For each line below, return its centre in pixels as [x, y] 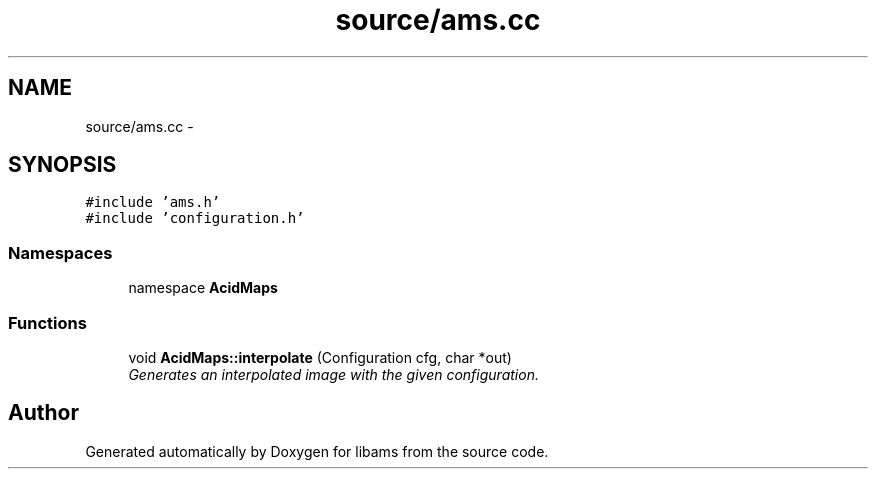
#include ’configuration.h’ [195, 218]
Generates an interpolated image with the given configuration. [333, 374]
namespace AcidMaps [203, 288]
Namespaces [60, 252]
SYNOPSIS [62, 165]
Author [43, 413]
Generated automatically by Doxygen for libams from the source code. [317, 451]
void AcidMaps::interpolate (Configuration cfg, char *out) [320, 357]
